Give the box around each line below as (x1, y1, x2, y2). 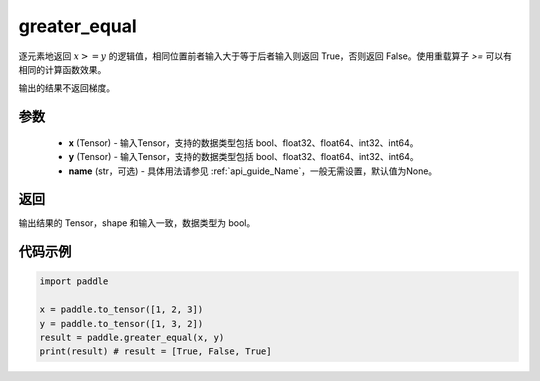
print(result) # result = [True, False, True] (39, 346, 272, 357)
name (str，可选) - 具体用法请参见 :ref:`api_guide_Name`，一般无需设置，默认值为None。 (68, 165, 438, 177)
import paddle (39, 276, 109, 287)
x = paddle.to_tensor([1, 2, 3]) (39, 304, 204, 315)
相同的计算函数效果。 (18, 63, 107, 75)
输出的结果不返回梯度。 (18, 82, 115, 94)
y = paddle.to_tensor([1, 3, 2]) (39, 318, 204, 329)
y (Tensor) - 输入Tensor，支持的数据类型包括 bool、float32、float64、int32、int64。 (68, 151, 419, 163)
